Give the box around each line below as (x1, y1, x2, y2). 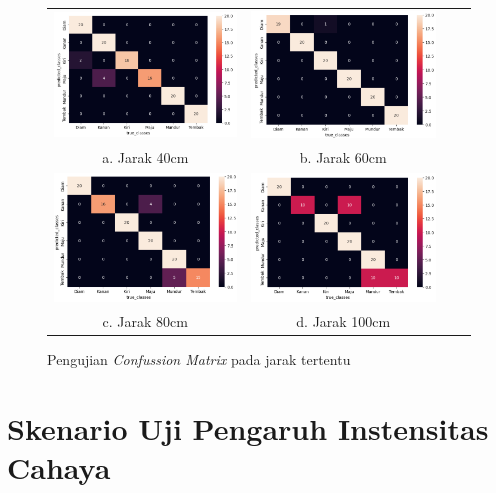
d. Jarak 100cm (296, 310, 391, 331)
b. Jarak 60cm (299, 146, 387, 167)
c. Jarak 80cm (102, 310, 188, 331)
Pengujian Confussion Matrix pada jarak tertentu (47, 348, 351, 369)
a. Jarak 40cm (102, 146, 189, 167)
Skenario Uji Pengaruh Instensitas (7, 407, 489, 448)
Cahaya (7, 446, 111, 487)
